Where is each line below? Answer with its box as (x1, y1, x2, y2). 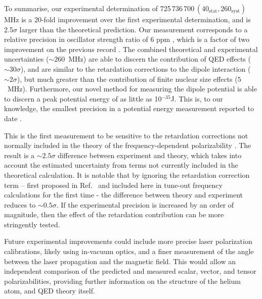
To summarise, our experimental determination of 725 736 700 (4, 3, 195, 13)
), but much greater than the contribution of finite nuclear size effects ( (17, 73, 238, 84)
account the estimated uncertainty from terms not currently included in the (4, 160, 238, 170)
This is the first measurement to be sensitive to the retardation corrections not (4, 130, 248, 140)
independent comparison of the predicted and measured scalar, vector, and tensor (4, 266, 256, 276)
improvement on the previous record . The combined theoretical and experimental (4, 43, 258, 54)
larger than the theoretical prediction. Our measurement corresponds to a (19, 24, 248, 34)
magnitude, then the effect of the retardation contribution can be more (4, 209, 224, 220)
